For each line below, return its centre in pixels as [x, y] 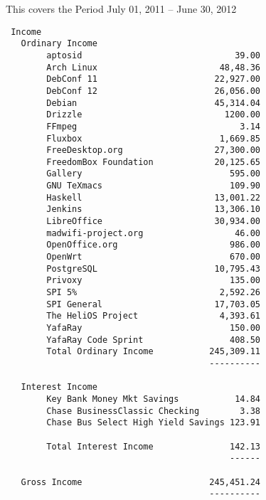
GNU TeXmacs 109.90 [153, 186]
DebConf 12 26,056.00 [153, 91]
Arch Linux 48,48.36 [153, 67]
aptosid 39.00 [153, 55]
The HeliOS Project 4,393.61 [153, 316]
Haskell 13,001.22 [153, 197]
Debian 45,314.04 [153, 103]
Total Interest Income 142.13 [153, 446]
